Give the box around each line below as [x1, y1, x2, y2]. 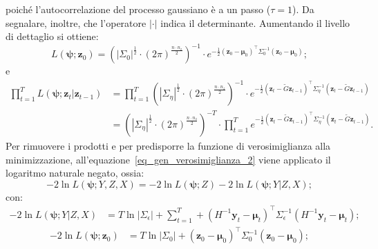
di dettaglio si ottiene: [6, 29, 99, 43]
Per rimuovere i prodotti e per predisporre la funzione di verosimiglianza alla [6, 138, 331, 152]
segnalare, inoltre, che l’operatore [6, 15, 147, 30]
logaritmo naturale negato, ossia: [6, 166, 144, 180]
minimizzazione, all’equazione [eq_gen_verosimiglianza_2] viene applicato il [6, 152, 331, 166]
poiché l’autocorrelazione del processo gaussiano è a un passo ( [6, 2, 271, 16]
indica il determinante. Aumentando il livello [160, 15, 350, 30]
